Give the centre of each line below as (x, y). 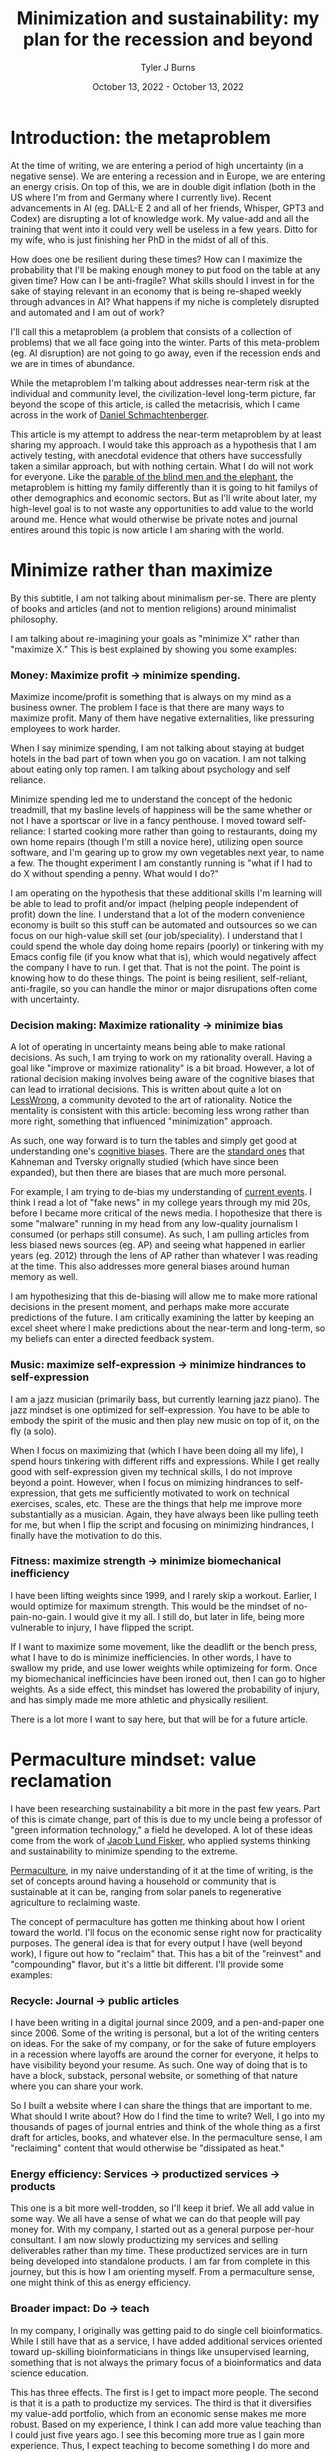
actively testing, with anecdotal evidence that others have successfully (156, 455)
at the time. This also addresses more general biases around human (150, 1266)
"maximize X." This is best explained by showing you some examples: (153, 649)
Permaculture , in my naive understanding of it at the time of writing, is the (162, 1870)
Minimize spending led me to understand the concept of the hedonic (151, 799)
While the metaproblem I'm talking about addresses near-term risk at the (160, 383)
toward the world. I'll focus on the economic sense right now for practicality (166, 1932)
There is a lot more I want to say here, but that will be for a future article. (159, 1719)
